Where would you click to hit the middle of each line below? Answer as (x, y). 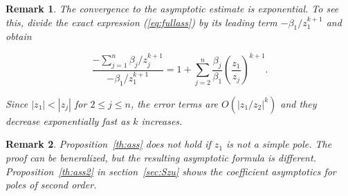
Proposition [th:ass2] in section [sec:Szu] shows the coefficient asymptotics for (171, 171)
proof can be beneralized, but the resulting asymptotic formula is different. (161, 157)
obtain (19, 36)
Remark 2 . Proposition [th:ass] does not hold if (108, 144)
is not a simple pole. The (279, 144)
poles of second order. (51, 185)
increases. (162, 120)
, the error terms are (174, 103)
